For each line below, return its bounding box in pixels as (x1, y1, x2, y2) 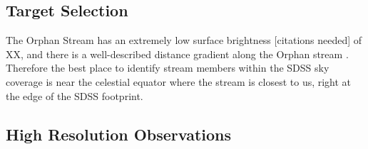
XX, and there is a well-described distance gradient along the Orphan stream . (6, 46, 349, 61)
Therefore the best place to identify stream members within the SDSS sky (6, 60, 329, 75)
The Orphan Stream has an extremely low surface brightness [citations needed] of (6, 33, 362, 48)
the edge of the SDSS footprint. (6, 88, 143, 103)
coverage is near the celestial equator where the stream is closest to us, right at (6, 74, 352, 89)
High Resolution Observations (6, 123, 232, 145)
